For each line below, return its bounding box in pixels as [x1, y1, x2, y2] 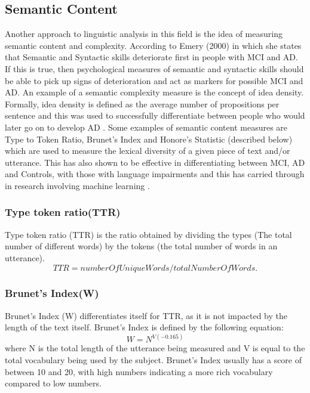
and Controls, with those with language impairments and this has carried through [5, 168, 305, 180]
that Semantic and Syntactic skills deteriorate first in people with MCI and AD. [5, 51, 298, 63]
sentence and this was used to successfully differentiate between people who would [5, 109, 305, 122]
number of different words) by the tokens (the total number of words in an [5, 240, 278, 252]
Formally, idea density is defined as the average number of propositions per [5, 97, 280, 110]
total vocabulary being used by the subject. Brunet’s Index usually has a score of [5, 353, 302, 366]
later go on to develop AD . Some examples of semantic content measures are [5, 120, 288, 133]
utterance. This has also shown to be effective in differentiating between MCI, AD [5, 156, 305, 168]
